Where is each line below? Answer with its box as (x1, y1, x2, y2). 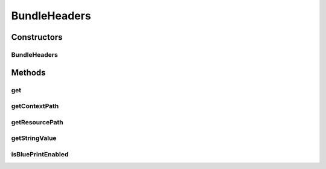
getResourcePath (11, 118, 63, 126)
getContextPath (11, 102, 59, 110)
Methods (11, 67, 46, 78)
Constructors (11, 32, 63, 42)
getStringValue (11, 134, 57, 142)
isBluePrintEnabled (11, 150, 69, 158)
